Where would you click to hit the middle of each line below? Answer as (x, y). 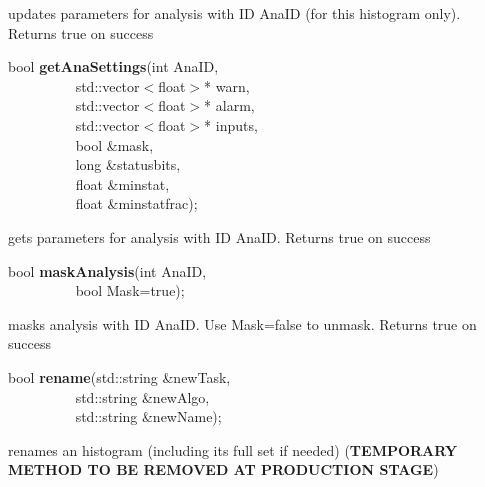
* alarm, (229, 105)
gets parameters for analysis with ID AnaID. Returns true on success (219, 236)
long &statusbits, (128, 164)
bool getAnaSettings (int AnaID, (113, 66)
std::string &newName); (148, 416)
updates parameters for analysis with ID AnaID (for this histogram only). (234, 13)
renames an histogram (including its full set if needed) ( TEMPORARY (233, 449)
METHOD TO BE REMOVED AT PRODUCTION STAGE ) (223, 469)
